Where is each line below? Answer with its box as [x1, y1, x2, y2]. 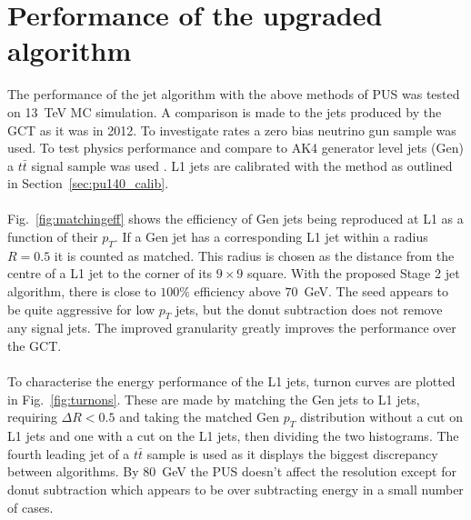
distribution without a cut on [299, 407, 463, 426]
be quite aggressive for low [7, 299, 155, 318]
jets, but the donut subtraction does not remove [175, 299, 443, 318]
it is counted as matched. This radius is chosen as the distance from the [54, 245, 455, 265]
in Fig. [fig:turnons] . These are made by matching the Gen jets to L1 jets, [7, 389, 420, 408]
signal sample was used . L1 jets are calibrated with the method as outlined [31, 155, 453, 175]
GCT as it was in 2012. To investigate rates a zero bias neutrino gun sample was [7, 120, 456, 139]
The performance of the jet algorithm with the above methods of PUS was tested [7, 85, 460, 104]
